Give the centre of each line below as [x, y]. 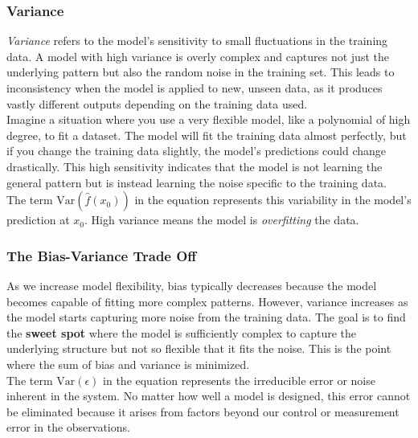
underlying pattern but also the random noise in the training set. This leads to [201, 72]
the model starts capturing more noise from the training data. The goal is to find [206, 317]
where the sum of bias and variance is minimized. [128, 364]
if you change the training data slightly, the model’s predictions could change [197, 151]
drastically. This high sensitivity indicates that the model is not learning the [195, 166]
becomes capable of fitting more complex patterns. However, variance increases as [207, 301]
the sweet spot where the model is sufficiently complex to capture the [182, 332]
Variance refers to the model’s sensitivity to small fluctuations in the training [197, 41]
